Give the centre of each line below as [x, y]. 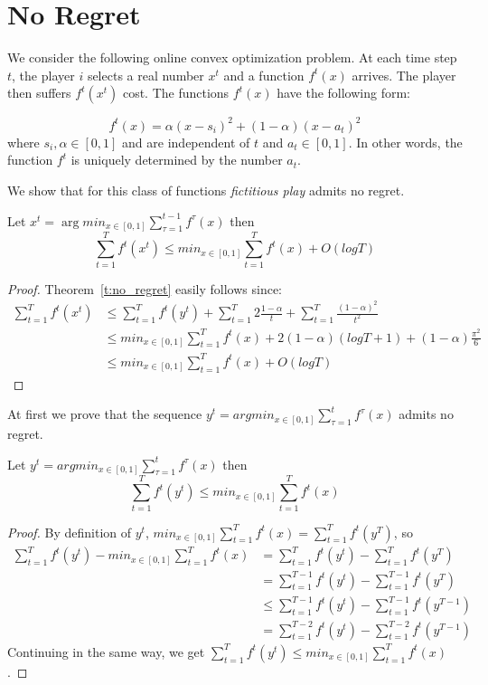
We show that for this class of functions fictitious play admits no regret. [206, 190]
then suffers [39, 93]
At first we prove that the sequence [105, 414]
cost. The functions [176, 93]
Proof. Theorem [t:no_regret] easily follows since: [145, 288]
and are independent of [186, 142]
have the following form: [343, 93]
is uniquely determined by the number [177, 160]
